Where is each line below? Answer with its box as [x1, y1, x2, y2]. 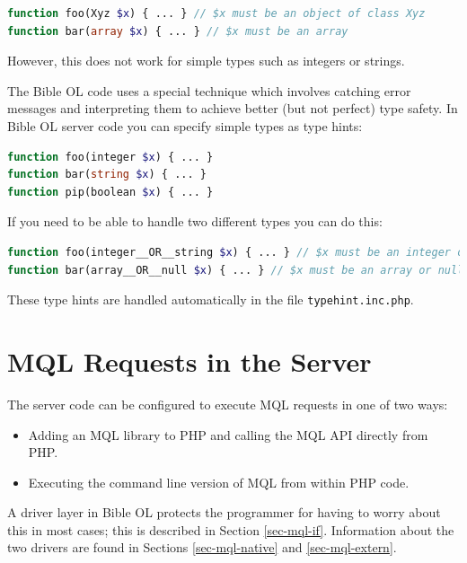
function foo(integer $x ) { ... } [7, 150, 214, 163]
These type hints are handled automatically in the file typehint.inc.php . [7, 290, 414, 309]
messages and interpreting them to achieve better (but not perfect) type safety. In [7, 99, 458, 118]
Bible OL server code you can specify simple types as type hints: [7, 116, 363, 135]
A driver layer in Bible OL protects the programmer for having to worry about [7, 503, 441, 522]
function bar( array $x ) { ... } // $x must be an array [7, 24, 348, 38]
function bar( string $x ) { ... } [7, 168, 207, 181]
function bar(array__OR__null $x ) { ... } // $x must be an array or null [7, 263, 464, 277]
